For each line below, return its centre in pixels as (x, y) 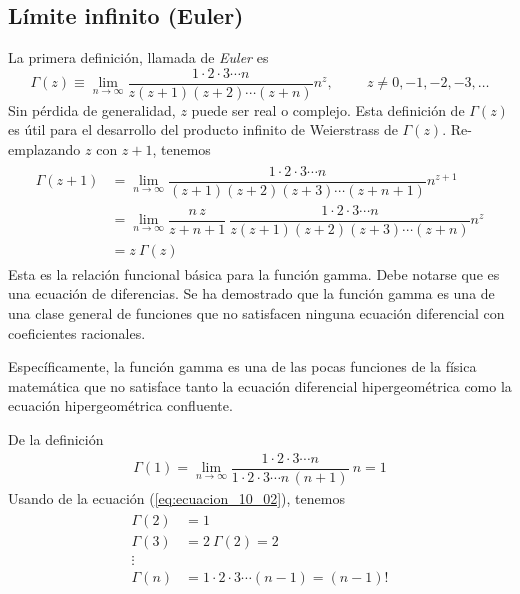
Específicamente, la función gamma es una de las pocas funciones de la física (242, 366)
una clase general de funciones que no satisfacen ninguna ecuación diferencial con (256, 313)
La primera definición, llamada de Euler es (138, 57)
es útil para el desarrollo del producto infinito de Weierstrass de (203, 129)
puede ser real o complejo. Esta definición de (328, 109)
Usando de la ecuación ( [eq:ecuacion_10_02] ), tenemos (176, 497)
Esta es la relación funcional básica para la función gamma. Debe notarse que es (254, 273)
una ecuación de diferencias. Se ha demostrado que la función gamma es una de (251, 293)
